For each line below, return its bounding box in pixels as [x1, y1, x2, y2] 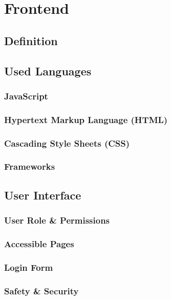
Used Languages [4, 63, 92, 78]
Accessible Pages [4, 237, 74, 250]
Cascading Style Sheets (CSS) [4, 136, 130, 149]
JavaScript [4, 89, 48, 102]
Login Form [4, 261, 53, 273]
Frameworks [4, 160, 55, 173]
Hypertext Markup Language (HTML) [4, 113, 168, 126]
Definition [4, 32, 58, 48]
